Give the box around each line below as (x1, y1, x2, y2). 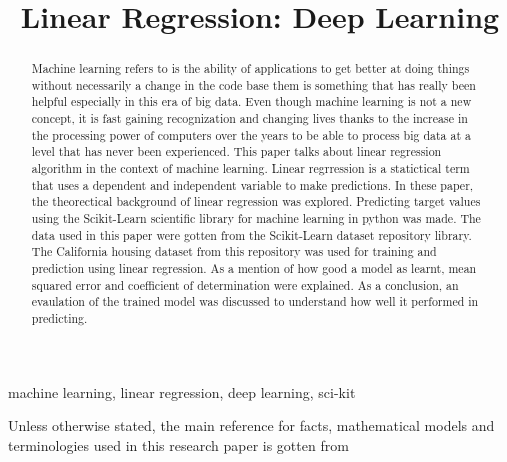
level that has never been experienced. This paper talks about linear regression (31, 143, 442, 160)
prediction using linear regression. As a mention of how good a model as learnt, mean (31, 260, 477, 277)
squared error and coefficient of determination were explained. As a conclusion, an (31, 276, 459, 293)
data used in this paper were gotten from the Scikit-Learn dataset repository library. (31, 226, 472, 243)
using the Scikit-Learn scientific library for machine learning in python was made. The (31, 210, 481, 227)
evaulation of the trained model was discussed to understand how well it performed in (31, 293, 479, 310)
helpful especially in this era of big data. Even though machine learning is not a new (31, 93, 472, 110)
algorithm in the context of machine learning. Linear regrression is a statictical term (31, 160, 470, 177)
